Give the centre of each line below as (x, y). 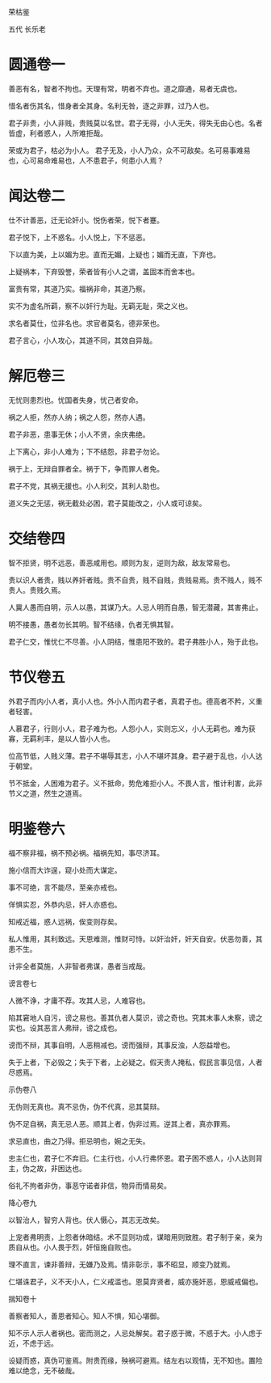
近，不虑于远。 (33, 1343)
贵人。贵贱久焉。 (37, 590)
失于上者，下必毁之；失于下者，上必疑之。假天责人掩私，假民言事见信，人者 (135, 1062)
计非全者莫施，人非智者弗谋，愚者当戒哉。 (79, 966)
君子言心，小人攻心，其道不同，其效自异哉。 (83, 340)
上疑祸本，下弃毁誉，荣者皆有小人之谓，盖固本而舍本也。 (104, 271)
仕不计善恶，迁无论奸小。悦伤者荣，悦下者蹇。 (86, 220)
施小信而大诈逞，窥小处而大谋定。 (65, 870)
